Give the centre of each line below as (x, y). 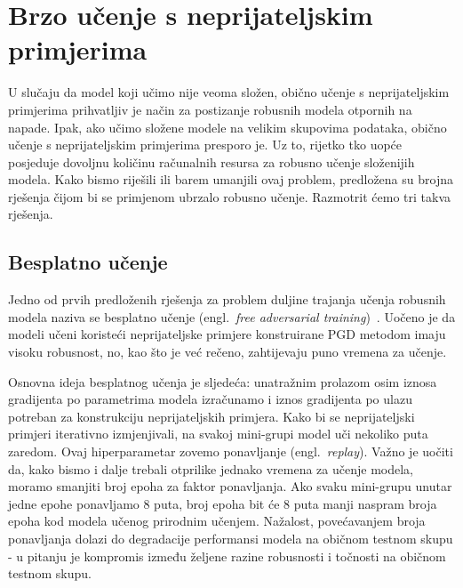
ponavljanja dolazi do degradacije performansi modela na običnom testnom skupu (231, 538)
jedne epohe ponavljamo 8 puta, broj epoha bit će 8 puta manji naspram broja (223, 503)
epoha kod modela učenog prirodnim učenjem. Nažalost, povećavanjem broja (217, 521)
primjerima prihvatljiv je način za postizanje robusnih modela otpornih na (210, 109)
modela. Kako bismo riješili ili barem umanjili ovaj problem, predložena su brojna (231, 179)
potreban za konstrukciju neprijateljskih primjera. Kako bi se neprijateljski (212, 416)
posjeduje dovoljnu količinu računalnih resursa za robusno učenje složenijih (212, 161)
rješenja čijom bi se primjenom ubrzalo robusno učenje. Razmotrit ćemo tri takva (230, 196)
